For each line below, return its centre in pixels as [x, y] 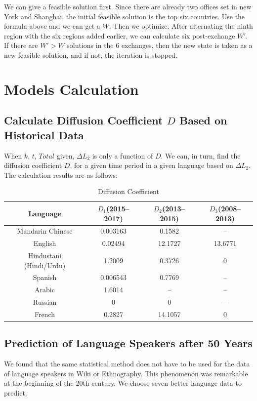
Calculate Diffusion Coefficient [84, 120]
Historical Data [44, 135]
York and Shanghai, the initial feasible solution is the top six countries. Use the [125, 16]
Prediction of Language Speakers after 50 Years [128, 343]
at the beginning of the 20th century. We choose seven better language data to [123, 383]
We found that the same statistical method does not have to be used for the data [127, 364]
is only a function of [123, 155]
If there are [21, 45]
